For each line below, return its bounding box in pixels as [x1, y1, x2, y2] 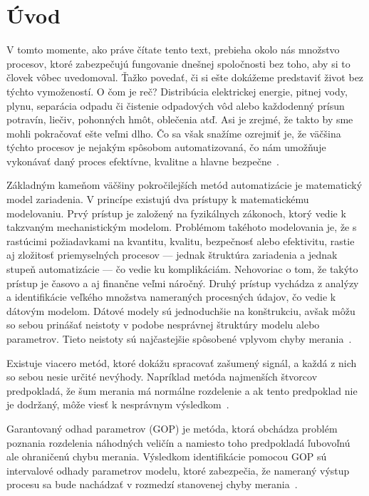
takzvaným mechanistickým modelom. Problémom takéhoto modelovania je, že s [6, 219, 357, 234]
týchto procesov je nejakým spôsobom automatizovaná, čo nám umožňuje [6, 140, 326, 155]
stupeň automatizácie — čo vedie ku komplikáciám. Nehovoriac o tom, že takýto [6, 262, 358, 277]
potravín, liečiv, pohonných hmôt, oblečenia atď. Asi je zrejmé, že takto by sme [6, 112, 353, 127]
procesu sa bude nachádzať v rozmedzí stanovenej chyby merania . [6, 477, 298, 492]
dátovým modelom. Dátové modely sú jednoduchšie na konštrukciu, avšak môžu [6, 303, 355, 318]
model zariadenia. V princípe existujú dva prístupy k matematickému [6, 192, 309, 207]
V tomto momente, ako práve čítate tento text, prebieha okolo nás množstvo [6, 42, 340, 57]
